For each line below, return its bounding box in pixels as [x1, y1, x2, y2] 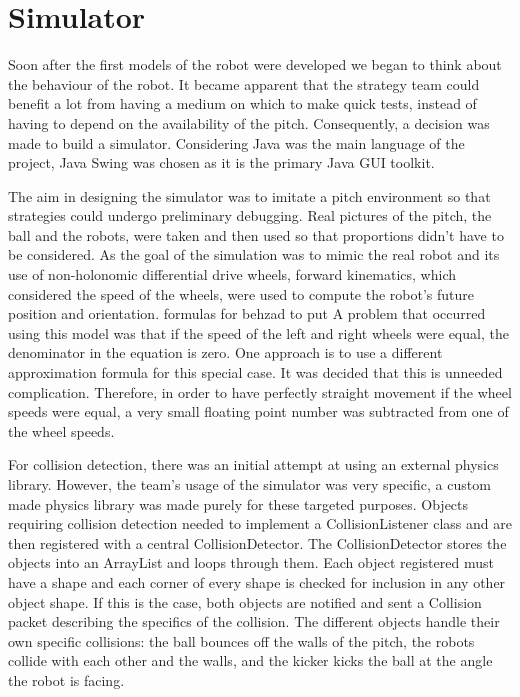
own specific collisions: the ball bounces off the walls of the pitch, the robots [8, 630, 475, 651]
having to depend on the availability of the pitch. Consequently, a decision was [8, 112, 490, 133]
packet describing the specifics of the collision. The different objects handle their [8, 611, 500, 632]
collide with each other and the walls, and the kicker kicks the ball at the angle [8, 650, 493, 671]
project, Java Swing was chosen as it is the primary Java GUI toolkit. [8, 152, 435, 173]
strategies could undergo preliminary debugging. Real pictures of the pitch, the [8, 205, 492, 226]
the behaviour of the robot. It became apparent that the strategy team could [8, 73, 480, 94]
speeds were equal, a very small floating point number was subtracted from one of [8, 401, 509, 422]
